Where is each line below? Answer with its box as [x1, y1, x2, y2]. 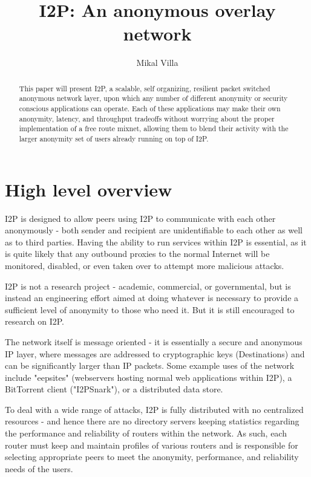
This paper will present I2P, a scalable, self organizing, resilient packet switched [19, 83, 270, 93]
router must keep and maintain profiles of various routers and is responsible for [5, 438, 298, 451]
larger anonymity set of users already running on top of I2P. [19, 133, 209, 143]
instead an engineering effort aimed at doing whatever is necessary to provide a [5, 291, 299, 304]
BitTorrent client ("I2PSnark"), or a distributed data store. [5, 383, 223, 395]
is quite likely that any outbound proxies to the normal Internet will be [5, 247, 270, 260]
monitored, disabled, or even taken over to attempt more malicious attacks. [5, 259, 284, 271]
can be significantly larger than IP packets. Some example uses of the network [5, 359, 295, 372]
